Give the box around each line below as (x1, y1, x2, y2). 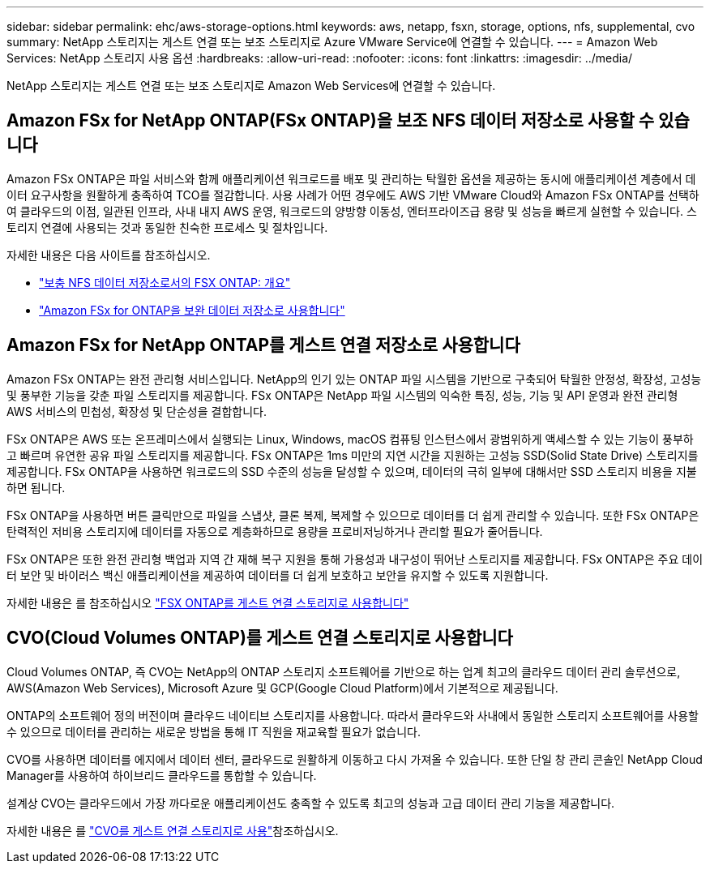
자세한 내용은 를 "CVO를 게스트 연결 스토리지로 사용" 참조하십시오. (6, 823, 339, 838)
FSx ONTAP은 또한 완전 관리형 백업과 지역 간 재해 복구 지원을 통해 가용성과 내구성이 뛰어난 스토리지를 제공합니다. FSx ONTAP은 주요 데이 (6, 551, 704, 566)
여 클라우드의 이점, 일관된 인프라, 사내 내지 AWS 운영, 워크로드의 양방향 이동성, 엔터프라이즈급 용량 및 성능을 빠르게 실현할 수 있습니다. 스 (6, 204, 697, 218)
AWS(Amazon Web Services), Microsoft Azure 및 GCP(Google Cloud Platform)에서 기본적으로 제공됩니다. (6, 680, 558, 695)
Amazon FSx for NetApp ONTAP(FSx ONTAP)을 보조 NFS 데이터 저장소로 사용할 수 (6, 110, 655, 131)
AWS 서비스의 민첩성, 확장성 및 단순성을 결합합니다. (6, 404, 267, 418)
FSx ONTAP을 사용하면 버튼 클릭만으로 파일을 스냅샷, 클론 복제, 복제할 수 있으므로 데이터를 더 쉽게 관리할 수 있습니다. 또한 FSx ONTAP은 (6, 508, 699, 522)
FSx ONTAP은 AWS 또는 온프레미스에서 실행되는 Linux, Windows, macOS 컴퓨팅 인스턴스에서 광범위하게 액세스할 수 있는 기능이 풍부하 (6, 431, 694, 446)
